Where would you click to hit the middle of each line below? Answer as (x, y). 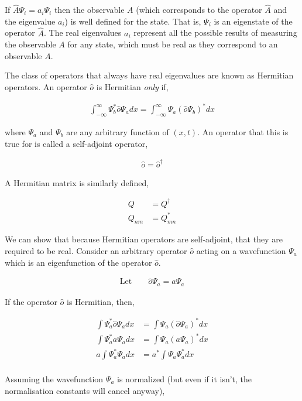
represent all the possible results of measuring (215, 32)
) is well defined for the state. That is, (133, 21)
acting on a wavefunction (241, 250)
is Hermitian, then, (101, 301)
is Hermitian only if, (132, 87)
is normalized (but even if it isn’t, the (185, 379)
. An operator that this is (243, 131)
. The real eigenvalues (83, 32)
